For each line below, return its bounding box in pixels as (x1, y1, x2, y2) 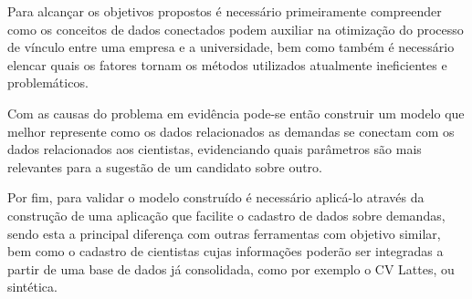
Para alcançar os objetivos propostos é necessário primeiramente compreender (7, 2, 442, 20)
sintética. (7, 277, 58, 296)
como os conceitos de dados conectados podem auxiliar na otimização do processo (7, 19, 464, 38)
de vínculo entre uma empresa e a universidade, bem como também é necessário (7, 37, 455, 57)
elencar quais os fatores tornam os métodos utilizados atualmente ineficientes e (7, 55, 447, 74)
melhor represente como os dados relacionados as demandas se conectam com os (7, 121, 455, 140)
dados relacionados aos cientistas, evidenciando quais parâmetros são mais (7, 139, 422, 159)
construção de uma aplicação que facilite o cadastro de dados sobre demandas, (7, 205, 446, 224)
